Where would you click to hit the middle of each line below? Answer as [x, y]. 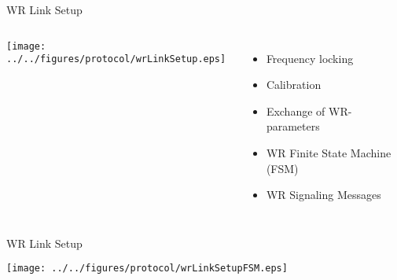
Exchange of [296, 111]
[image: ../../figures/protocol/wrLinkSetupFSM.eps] [147, 269]
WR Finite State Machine [329, 152]
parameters [293, 126]
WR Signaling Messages [323, 195]
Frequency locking [310, 58]
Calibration [294, 85]
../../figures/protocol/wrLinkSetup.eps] [116, 59]
